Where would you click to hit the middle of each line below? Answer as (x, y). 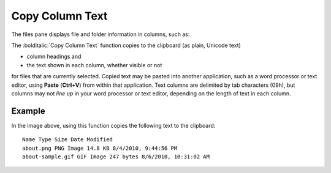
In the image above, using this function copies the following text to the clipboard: (113, 125)
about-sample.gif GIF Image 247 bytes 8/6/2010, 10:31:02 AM (116, 156)
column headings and (54, 57)
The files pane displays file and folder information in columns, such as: (101, 34)
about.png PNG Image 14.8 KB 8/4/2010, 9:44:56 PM (100, 148)
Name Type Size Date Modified (68, 140)
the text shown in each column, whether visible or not (94, 65)
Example (28, 111)
